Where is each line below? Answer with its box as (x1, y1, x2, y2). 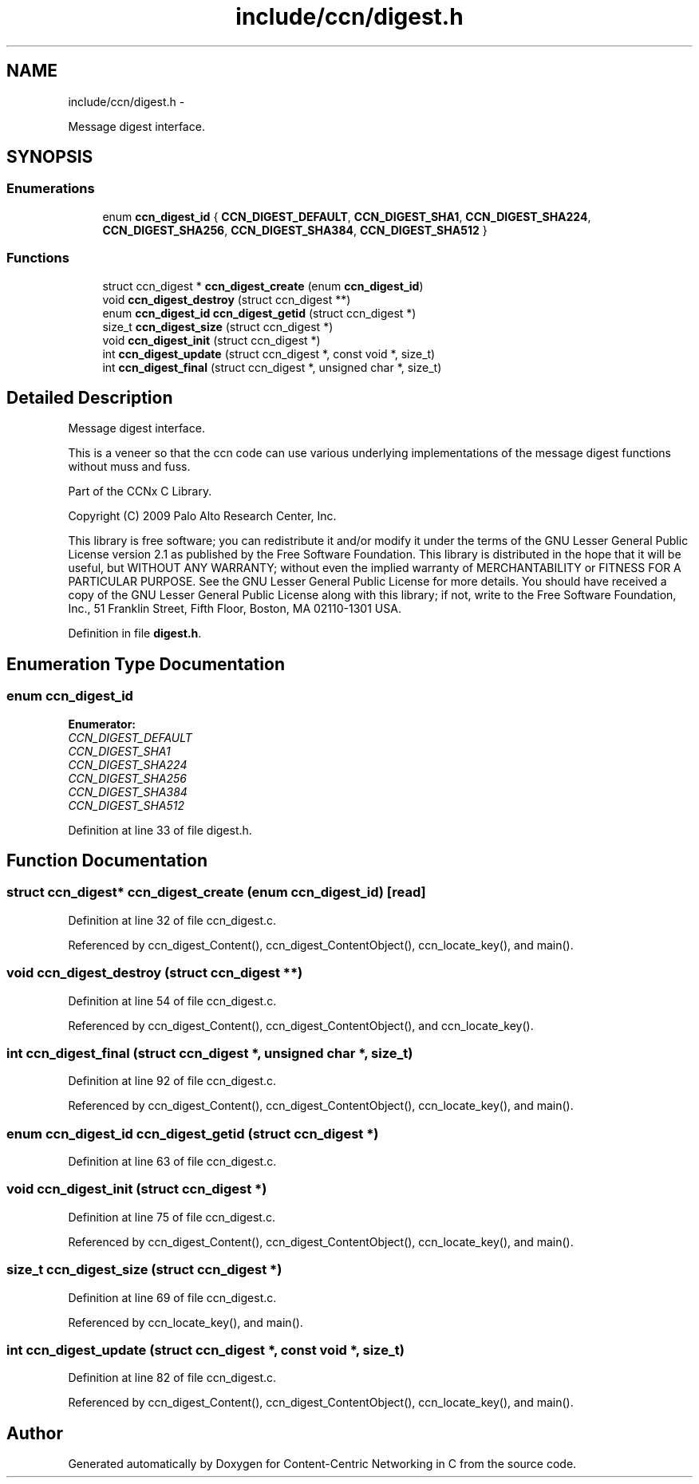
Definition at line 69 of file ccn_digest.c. (68, 1290, 277, 1304)
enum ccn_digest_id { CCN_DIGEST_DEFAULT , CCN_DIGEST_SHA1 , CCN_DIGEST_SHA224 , (102, 209, 591, 223)
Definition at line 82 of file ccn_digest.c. (68, 1371, 277, 1385)
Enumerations (6, 180, 95, 197)
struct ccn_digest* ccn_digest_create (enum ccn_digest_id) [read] (6, 884, 426, 901)
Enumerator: (68, 716, 136, 731)
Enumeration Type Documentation (6, 653, 285, 674)
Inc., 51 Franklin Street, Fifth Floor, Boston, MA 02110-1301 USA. (68, 602, 401, 616)
